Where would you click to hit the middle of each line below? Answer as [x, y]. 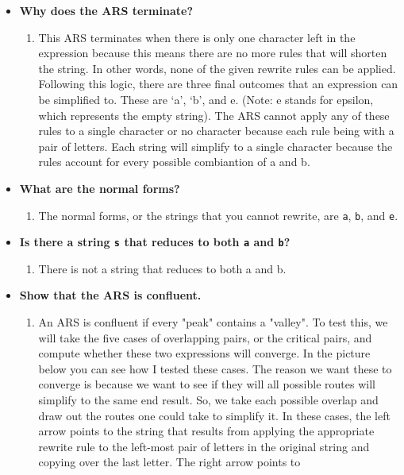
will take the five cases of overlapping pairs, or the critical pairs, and [205, 337]
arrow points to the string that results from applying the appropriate [206, 431]
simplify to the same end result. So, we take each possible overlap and [208, 400]
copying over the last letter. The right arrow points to [169, 462]
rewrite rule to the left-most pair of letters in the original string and [204, 446]
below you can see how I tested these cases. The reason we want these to [215, 368]
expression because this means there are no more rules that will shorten [213, 53]
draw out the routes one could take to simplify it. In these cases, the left [214, 415]
